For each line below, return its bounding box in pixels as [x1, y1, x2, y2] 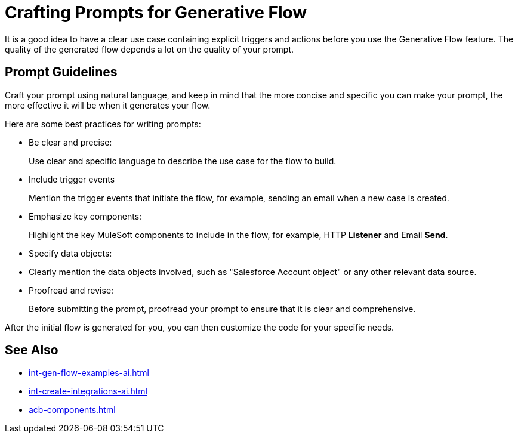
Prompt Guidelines [5, 64, 118, 80]
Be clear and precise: [29, 137, 112, 147]
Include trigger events [29, 174, 115, 184]
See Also [5, 343, 58, 358]
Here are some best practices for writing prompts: [5, 118, 201, 129]
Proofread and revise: [29, 285, 114, 295]
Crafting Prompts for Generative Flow [5, 2, 307, 23]
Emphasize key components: [29, 211, 142, 221]
